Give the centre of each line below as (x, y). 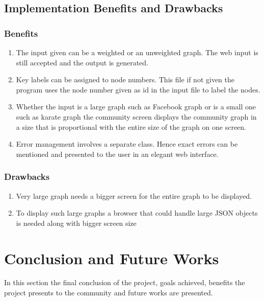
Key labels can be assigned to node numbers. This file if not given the (125, 79)
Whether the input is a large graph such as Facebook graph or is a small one (136, 107)
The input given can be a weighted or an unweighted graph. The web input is (137, 52)
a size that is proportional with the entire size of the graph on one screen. (131, 126)
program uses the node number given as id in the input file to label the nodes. (138, 89)
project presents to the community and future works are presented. (109, 293)
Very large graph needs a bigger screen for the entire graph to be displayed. (134, 195)
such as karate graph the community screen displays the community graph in (136, 116)
